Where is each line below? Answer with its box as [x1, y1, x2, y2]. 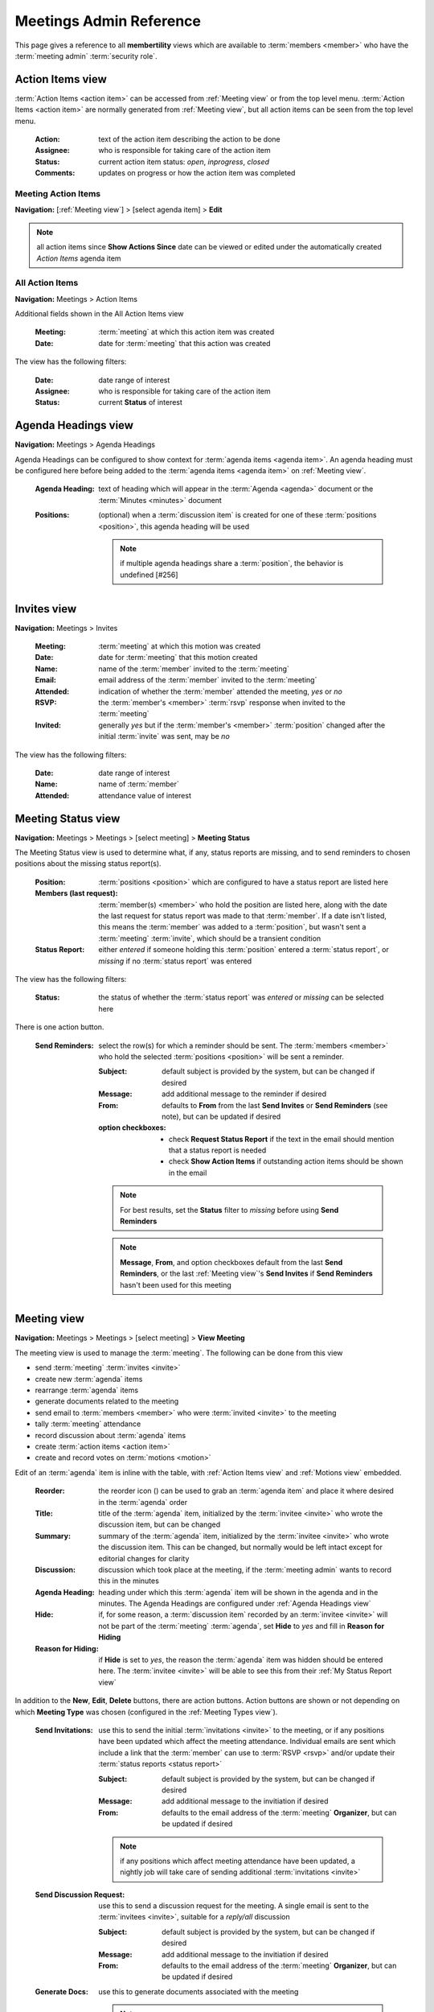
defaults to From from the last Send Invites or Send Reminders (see [162, 1100, 388, 1110]
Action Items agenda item [36, 254, 121, 263]
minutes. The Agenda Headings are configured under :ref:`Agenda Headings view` [98, 1598, 371, 1609]
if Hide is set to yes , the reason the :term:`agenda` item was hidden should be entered [98, 1655, 383, 1665]
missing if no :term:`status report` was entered [98, 956, 252, 966]
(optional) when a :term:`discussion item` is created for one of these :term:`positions [98, 510, 377, 520]
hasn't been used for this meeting [120, 1280, 232, 1289]
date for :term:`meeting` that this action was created [98, 338, 271, 348]
